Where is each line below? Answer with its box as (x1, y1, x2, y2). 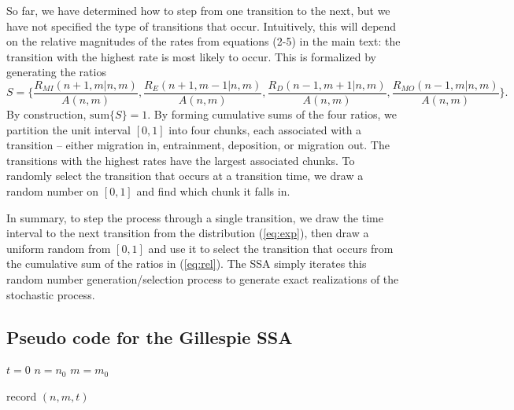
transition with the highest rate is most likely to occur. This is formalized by (6, 48, 376, 64)
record (6, 387, 37, 404)
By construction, (6, 106, 87, 123)
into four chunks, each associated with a (168, 121, 362, 137)
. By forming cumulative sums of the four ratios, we (147, 106, 398, 123)
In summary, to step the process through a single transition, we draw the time (6, 209, 383, 225)
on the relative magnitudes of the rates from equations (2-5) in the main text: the (6, 33, 401, 49)
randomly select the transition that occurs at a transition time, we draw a (6, 167, 364, 184)
